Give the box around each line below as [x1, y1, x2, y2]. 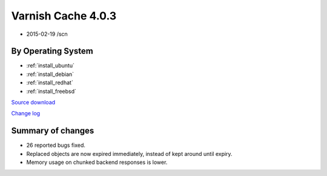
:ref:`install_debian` [26, 70, 74, 78]
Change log [11, 110, 41, 117]
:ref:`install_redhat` [26, 79, 74, 86]
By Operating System [11, 46, 93, 56]
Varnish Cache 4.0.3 [11, 9, 117, 22]
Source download [11, 99, 56, 106]
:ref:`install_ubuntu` [26, 62, 75, 69]
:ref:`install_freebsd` [26, 87, 77, 95]
